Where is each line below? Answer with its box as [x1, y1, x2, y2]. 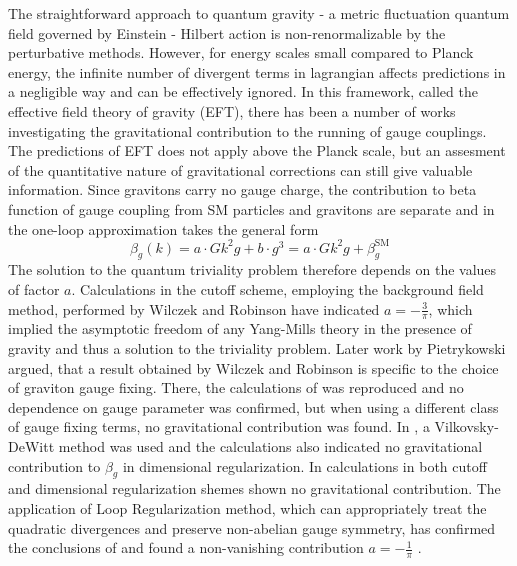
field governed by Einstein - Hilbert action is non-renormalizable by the [8, 22, 446, 43]
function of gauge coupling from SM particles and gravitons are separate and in [8, 198, 495, 219]
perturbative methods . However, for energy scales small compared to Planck [8, 42, 474, 63]
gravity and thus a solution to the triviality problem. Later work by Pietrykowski [8, 338, 506, 359]
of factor [8, 279, 60, 300]
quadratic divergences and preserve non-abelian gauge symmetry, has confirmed [8, 517, 496, 538]
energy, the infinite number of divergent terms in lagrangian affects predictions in [8, 61, 506, 82]
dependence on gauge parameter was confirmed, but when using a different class [8, 396, 499, 417]
